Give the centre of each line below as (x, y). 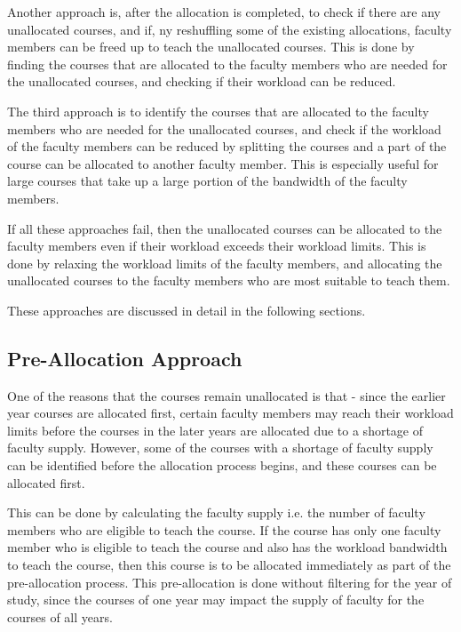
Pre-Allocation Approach (125, 358)
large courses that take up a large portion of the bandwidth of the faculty (207, 181)
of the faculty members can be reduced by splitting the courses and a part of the (227, 146)
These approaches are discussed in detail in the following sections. (187, 310)
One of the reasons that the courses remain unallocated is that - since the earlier (227, 395)
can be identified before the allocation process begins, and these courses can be (222, 465)
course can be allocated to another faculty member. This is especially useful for (223, 163)
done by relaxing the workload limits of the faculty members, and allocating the (225, 263)
